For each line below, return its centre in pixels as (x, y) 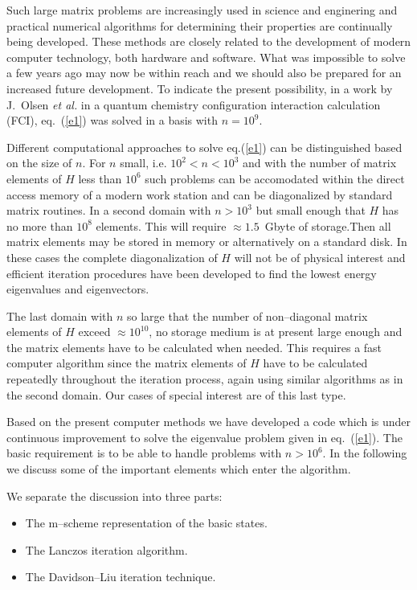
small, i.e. (143, 163)
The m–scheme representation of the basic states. (146, 523)
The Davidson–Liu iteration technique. (121, 577)
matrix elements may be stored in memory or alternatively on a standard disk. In (207, 242)
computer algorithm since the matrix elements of (127, 363)
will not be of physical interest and (320, 257)
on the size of (39, 163)
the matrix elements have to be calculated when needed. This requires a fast (194, 347)
